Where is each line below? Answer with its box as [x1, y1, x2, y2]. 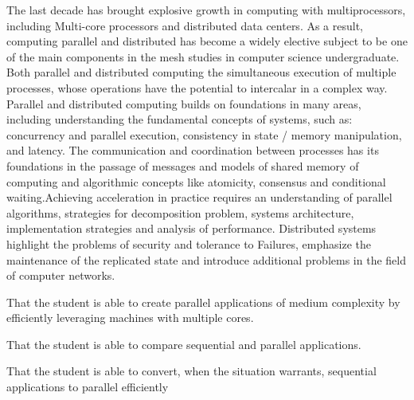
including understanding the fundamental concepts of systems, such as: [6, 111, 353, 127]
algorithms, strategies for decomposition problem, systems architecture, [6, 204, 354, 221]
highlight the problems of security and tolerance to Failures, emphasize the [6, 235, 371, 252]
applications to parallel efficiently [6, 378, 169, 395]
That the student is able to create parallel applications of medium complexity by [6, 293, 400, 310]
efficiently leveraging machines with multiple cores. [6, 309, 254, 326]
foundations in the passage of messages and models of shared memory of [6, 157, 359, 174]
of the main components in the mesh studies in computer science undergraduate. [6, 48, 400, 65]
